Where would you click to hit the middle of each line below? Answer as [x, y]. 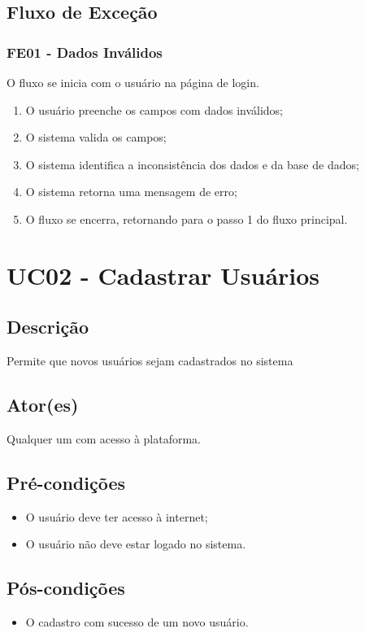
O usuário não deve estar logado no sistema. [136, 544]
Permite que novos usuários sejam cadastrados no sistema [150, 361]
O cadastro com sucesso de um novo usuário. [137, 622]
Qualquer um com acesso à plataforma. [104, 438]
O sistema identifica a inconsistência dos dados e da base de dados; [192, 164]
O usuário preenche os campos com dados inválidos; [154, 109]
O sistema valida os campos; [96, 137]
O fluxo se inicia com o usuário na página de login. [133, 82]
